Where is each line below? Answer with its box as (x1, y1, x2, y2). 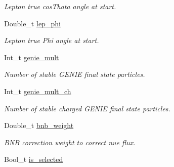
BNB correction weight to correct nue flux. (4, 137, 136, 147)
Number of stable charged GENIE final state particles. (4, 103, 170, 113)
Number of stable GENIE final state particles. (4, 69, 145, 79)
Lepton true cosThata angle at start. (4, 1, 116, 11)
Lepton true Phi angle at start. (4, 35, 99, 46)
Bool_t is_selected (4, 154, 63, 164)
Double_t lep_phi (4, 18, 61, 28)
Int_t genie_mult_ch (4, 86, 71, 96)
